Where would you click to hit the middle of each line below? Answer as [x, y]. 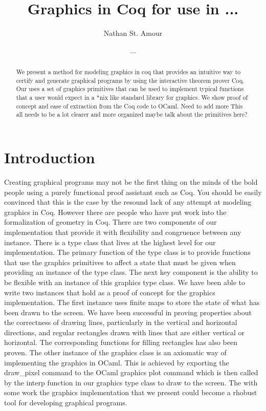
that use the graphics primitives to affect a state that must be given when [120, 262]
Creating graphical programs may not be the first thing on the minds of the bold [131, 181]
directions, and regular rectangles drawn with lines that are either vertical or [124, 332]
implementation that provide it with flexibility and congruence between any [123, 232]
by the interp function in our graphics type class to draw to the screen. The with [131, 382]
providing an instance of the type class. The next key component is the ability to [131, 272]
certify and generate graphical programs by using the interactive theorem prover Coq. [130, 80]
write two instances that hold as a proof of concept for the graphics [110, 292]
